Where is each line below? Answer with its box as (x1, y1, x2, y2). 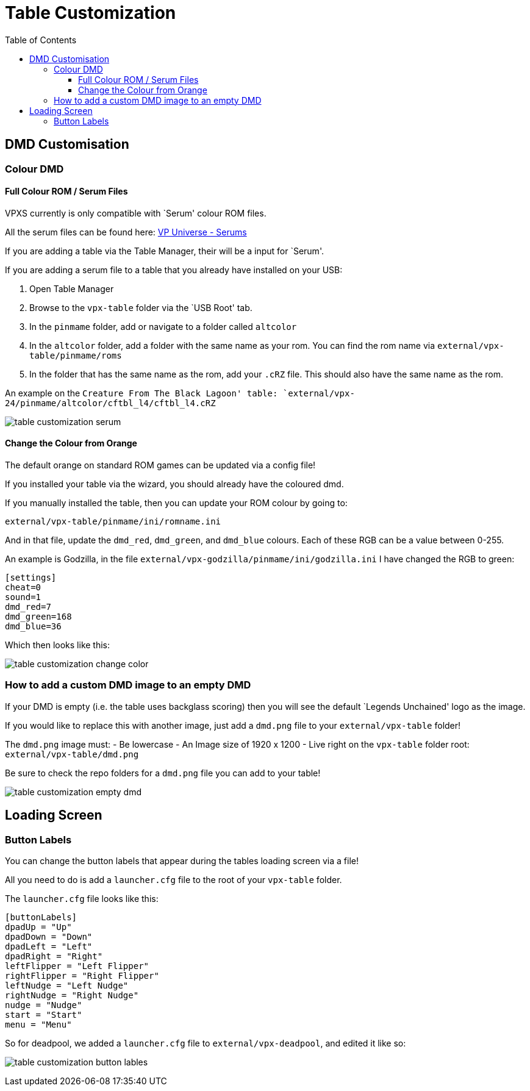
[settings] (5, 573, 57, 583)
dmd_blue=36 (5, 621, 62, 632)
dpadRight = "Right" (5, 951, 103, 961)
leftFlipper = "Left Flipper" (5, 961, 149, 971)
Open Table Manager (29, 283, 114, 294)
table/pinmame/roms (29, 350, 122, 360)
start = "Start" (5, 1010, 82, 1020)
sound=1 (5, 592, 41, 603)
